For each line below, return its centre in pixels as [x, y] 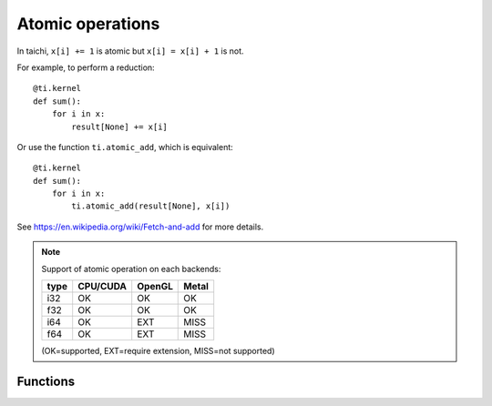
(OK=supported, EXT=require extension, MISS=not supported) [158, 351]
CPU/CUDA [102, 287]
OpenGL [155, 287]
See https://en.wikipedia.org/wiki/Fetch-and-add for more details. [140, 227]
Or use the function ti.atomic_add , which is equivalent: [125, 147]
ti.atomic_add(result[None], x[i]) [151, 206]
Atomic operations [88, 24]
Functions [46, 381]
